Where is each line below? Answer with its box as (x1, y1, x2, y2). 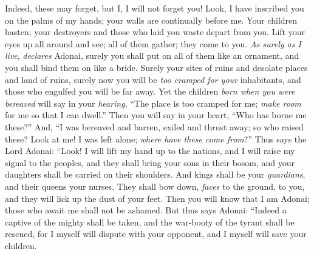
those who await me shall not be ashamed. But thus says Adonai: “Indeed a (5, 204, 287, 216)
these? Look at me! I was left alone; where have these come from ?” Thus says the (5, 132, 307, 145)
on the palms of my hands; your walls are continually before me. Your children (5, 13, 298, 26)
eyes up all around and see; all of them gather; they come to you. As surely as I (5, 37, 301, 50)
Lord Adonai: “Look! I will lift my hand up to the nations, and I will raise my (5, 144, 295, 157)
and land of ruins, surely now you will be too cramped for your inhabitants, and (5, 73, 301, 85)
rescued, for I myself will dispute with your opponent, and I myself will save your (5, 227, 307, 240)
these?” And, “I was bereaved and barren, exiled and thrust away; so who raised (5, 120, 304, 133)
